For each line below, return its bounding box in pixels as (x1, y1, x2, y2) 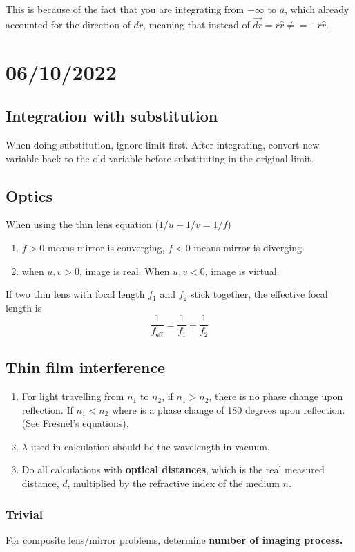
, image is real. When (79, 263, 170, 278)
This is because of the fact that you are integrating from (6, 2, 244, 16)
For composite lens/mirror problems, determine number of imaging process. (6, 532, 343, 546)
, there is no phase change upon (209, 389, 343, 403)
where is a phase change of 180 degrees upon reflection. (111, 402, 345, 417)
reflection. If (21, 402, 73, 417)
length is (6, 300, 42, 314)
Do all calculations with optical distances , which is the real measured (21, 462, 325, 477)
